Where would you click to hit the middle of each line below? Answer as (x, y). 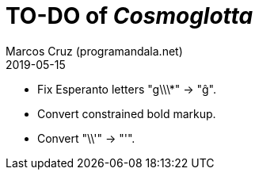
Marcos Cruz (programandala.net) (94, 51)
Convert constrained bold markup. (127, 113)
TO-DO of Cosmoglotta (129, 16)
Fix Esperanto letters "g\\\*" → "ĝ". (127, 89)
